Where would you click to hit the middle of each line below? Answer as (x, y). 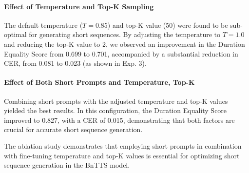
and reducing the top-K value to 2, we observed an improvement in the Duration (124, 44)
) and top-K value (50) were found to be (168, 25)
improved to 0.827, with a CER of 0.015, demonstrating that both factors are (119, 120)
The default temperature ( (43, 25)
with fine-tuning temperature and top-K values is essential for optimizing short (122, 155)
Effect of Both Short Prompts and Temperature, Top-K (99, 82)
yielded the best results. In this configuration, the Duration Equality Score (115, 110)
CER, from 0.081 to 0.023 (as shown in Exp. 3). (75, 63)
